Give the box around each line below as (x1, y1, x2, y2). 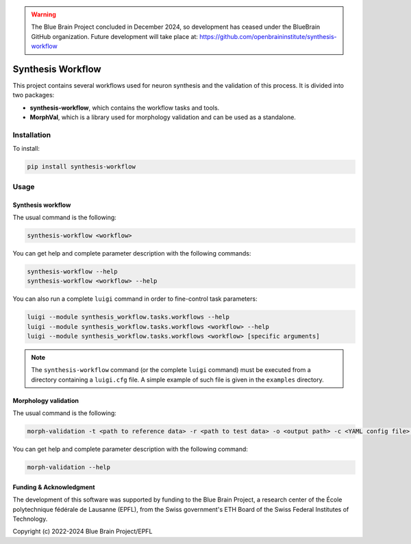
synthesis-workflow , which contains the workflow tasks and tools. (29, 103, 220, 112)
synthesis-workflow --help (27, 267, 118, 275)
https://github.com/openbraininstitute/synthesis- (199, 32, 337, 40)
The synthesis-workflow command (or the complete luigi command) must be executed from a (31, 366, 311, 374)
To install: (12, 145, 40, 153)
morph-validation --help (27, 463, 111, 471)
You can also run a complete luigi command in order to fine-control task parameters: (12, 295, 258, 303)
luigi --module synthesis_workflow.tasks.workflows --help (27, 313, 229, 321)
